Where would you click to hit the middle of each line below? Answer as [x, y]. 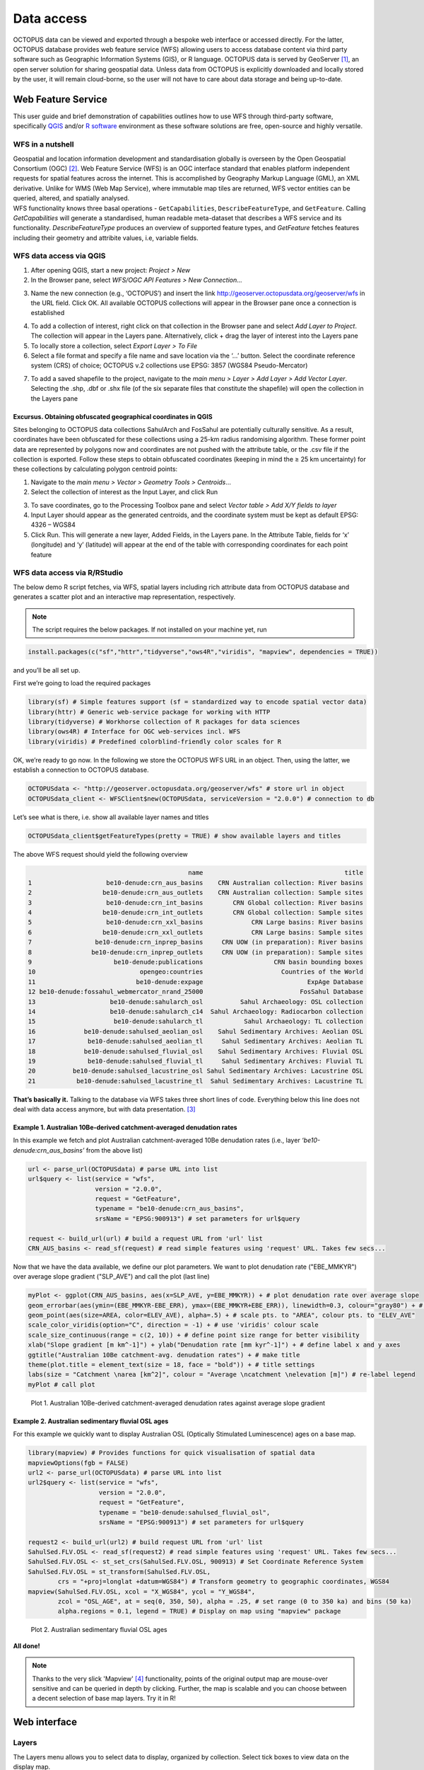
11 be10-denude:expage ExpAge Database [196, 982]
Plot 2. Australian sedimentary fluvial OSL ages [99, 1630]
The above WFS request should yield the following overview [101, 854]
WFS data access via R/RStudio [68, 573]
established [48, 313]
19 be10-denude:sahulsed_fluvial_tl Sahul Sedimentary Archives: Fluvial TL [196, 1061]
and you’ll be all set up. [47, 670]
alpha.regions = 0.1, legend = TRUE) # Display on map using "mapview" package [199, 1611]
